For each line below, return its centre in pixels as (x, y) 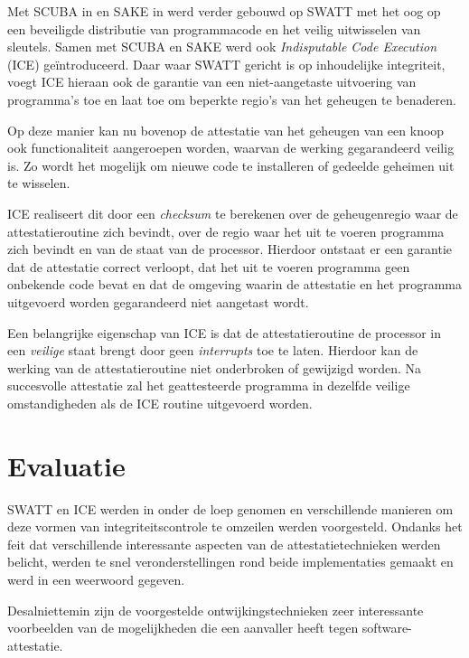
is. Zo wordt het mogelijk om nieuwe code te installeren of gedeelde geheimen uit (231, 165)
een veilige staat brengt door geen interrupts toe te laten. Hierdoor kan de (213, 350)
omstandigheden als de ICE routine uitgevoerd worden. (160, 403)
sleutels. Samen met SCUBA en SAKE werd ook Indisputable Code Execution (222, 47)
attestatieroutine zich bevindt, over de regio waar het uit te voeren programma (226, 231)
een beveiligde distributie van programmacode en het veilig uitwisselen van (214, 28)
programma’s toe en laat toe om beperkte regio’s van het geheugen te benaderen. (232, 99)
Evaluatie (66, 465)
